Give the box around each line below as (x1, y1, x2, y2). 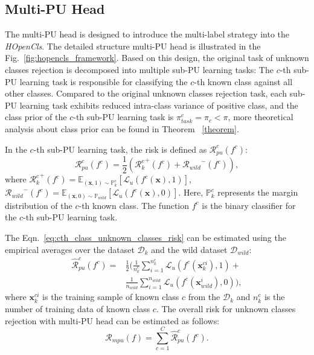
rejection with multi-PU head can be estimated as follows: (5, 314, 220, 327)
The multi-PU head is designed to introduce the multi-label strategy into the (5, 28, 290, 40)
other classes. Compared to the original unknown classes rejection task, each (5, 87, 287, 100)
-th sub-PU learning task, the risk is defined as (33, 142, 207, 155)
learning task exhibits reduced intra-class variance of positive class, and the (19, 98, 298, 111)
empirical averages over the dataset (5, 243, 135, 255)
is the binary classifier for (202, 199, 296, 211)
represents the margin (217, 186, 298, 199)
